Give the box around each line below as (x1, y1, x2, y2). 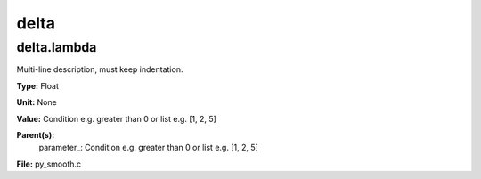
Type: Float (16, 80, 60, 91)
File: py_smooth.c (16, 159, 82, 169)
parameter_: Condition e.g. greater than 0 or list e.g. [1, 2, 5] (38, 142, 258, 153)
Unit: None (16, 97, 57, 108)
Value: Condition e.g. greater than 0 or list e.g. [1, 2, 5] (16, 113, 217, 124)
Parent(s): (16, 129, 55, 140)
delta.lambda (16, 39, 97, 55)
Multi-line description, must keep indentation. (16, 64, 183, 75)
